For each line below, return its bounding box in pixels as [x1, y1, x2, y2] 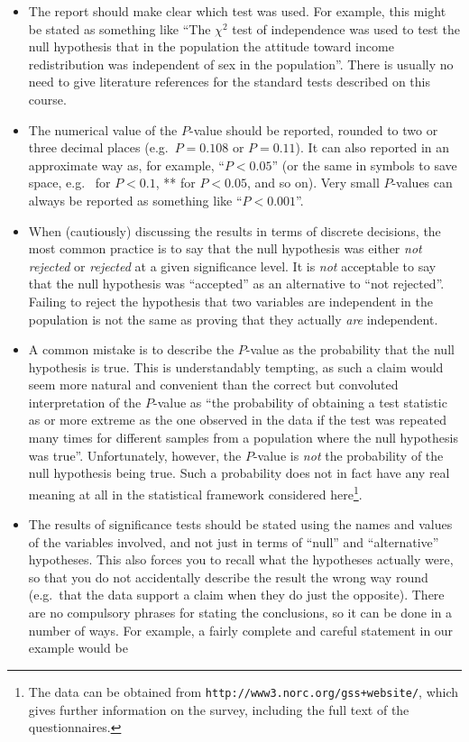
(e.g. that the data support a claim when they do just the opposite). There [28, 585, 445, 604]
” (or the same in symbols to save [271, 155, 457, 174]
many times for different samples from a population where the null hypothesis [28, 428, 458, 447]
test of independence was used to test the [232, 19, 460, 38]
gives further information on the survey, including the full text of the [28, 700, 409, 719]
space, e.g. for [28, 173, 111, 192]
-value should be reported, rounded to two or [189, 120, 438, 139]
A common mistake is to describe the [28, 340, 234, 359]
